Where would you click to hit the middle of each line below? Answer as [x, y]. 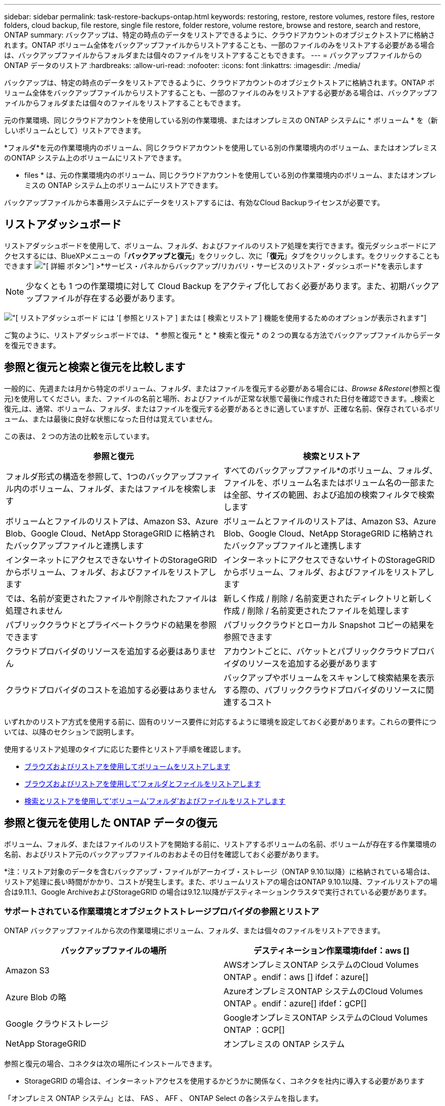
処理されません [34, 610]
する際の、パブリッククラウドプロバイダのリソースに [325, 690]
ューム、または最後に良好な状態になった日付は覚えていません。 [110, 419]
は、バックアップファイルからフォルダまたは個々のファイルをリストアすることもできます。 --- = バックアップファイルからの [213, 55]
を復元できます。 [32, 345]
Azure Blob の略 [36, 998]
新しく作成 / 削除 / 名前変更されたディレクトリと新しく [328, 598]
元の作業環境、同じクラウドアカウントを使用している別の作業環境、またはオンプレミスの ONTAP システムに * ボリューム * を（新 [221, 120]
